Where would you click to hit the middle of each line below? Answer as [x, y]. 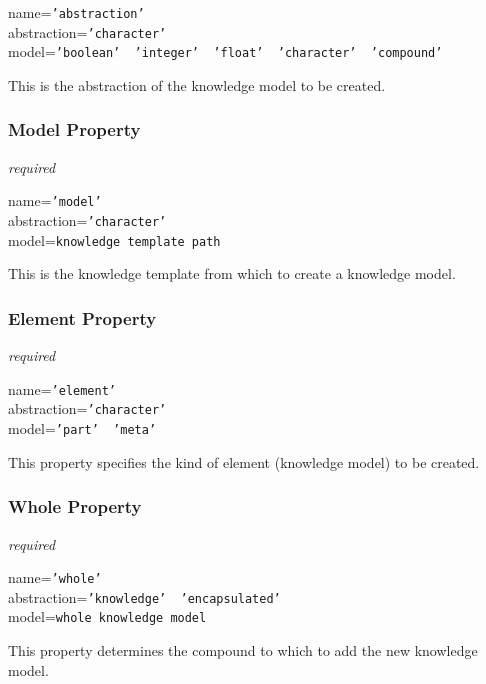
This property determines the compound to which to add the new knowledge [243, 650]
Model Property [74, 129]
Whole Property [75, 506]
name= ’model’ [55, 200]
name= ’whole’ [55, 577]
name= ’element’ [62, 388]
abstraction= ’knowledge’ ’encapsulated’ [144, 596]
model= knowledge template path [114, 239]
